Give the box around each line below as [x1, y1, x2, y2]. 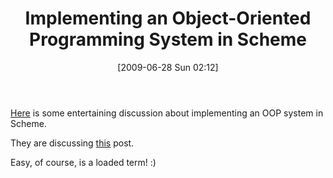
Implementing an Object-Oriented [24, 7, 312, 30]
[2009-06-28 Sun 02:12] [117, 61, 219, 73]
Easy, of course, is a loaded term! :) [10, 156, 157, 168]
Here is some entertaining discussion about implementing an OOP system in [10, 107, 324, 119]
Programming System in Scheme [29, 28, 307, 51]
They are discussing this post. [10, 137, 135, 149]
